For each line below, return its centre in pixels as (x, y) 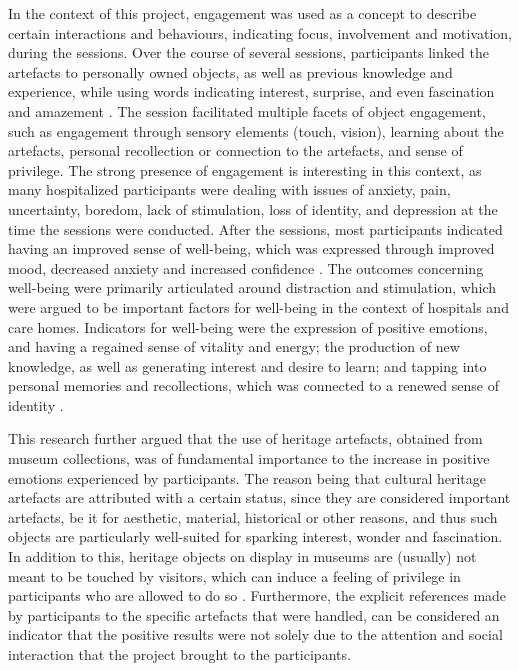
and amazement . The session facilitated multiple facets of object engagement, (247, 110)
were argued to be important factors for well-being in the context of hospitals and (258, 306)
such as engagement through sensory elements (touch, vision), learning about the (256, 130)
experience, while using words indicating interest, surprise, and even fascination (251, 91)
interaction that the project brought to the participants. (179, 654)
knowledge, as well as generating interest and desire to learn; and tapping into (247, 365)
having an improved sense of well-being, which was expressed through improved (251, 248)
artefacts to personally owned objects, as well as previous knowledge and (230, 71)
